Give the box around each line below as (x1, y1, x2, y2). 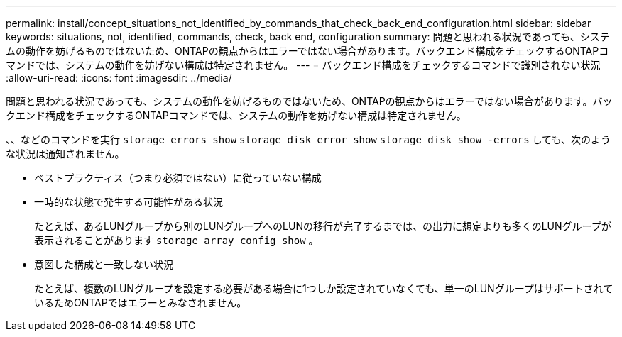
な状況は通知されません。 (6, 148, 125, 160)
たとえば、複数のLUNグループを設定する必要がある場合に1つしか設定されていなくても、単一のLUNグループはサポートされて (34, 282, 613, 294)
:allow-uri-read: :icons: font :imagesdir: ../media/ (6, 72, 232, 84)
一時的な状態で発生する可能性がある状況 (34, 196, 223, 208)
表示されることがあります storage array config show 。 (34, 234, 319, 246)
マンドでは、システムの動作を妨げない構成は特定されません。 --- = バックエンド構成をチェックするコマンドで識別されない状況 (6, 59, 601, 71)
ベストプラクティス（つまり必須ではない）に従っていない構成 (34, 172, 322, 184)
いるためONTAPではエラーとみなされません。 (34, 297, 247, 309)
